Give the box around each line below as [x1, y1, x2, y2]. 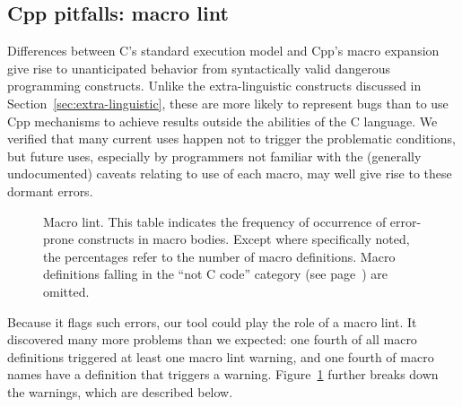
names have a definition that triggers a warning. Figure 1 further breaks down [7, 365, 439, 384]
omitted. [43, 281, 90, 300]
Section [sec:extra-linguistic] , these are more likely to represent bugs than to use [7, 93, 449, 112]
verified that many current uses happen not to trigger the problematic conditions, [7, 129, 456, 148]
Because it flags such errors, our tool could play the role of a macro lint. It [7, 312, 417, 331]
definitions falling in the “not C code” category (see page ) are [43, 264, 388, 283]
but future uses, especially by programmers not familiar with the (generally [7, 146, 422, 165]
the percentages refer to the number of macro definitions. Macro [43, 247, 396, 265]
